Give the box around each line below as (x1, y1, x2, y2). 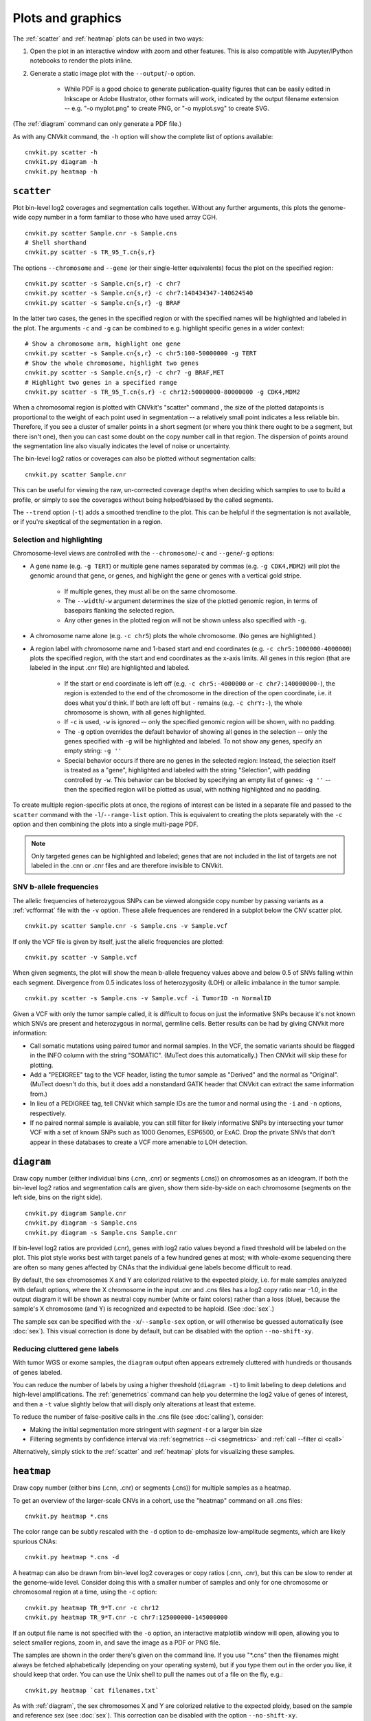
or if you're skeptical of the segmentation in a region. (12, 518, 163, 526)
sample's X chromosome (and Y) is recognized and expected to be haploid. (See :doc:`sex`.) (12, 1305, 275, 1313)
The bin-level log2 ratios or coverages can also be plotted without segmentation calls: (12, 454, 256, 463)
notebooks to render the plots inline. (30, 56, 133, 65)
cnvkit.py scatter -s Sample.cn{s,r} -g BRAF (25, 299, 181, 306)
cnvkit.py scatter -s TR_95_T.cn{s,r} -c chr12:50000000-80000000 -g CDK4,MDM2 (25, 388, 300, 396)
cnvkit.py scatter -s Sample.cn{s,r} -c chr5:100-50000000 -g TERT (25, 350, 257, 357)
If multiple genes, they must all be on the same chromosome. (64, 587, 237, 595)
